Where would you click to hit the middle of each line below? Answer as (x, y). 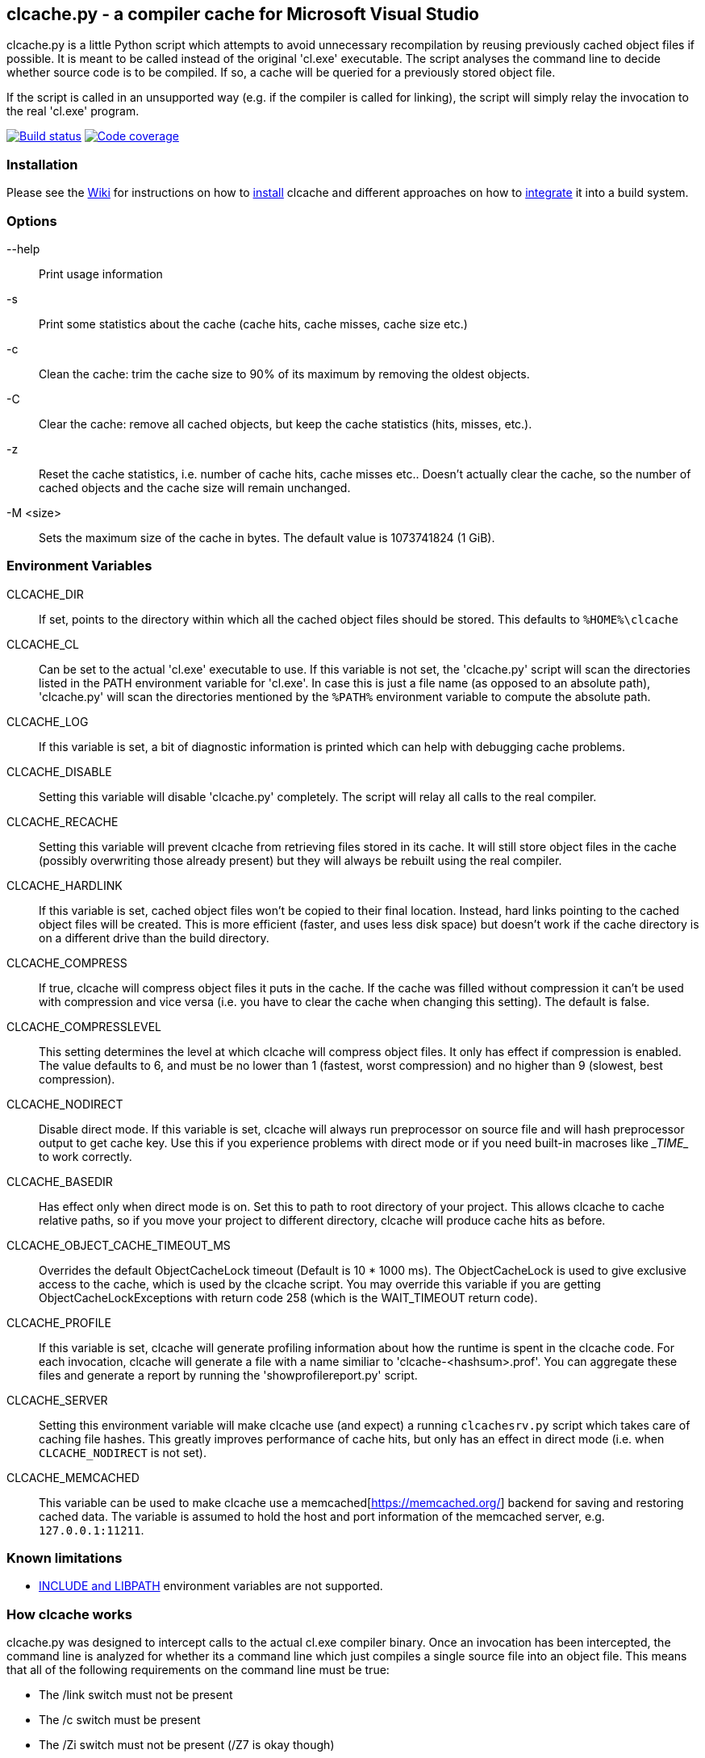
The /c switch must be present (120, 1720)
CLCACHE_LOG (48, 721)
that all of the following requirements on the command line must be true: (198, 1670)
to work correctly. (86, 1156)
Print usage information (101, 274)
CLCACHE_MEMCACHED (73, 1477)
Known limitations (65, 1558)
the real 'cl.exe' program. (73, 111)
